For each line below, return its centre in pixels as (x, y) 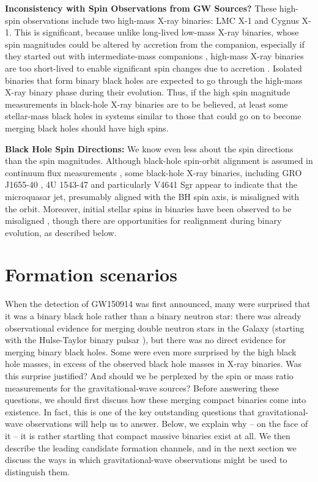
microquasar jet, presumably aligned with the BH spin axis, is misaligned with (152, 196)
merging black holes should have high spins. (87, 128)
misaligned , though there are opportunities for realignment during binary (143, 221)
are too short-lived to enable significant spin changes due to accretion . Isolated (153, 68)
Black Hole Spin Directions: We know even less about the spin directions (149, 148)
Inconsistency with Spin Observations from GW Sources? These (141, 8)
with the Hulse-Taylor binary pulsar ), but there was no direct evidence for (146, 340)
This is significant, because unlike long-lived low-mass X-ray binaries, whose (157, 32)
